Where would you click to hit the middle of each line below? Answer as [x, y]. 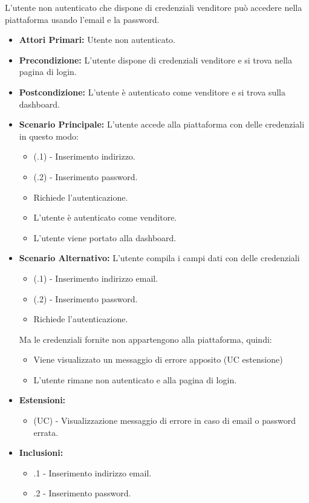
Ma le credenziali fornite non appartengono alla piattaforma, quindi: [145, 339]
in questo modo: [49, 136]
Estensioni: [42, 400]
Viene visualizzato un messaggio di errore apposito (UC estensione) [158, 359]
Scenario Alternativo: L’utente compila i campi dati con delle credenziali [159, 258]
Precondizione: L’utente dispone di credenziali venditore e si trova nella [155, 60]
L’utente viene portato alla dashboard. [105, 237]
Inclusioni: [41, 453]
